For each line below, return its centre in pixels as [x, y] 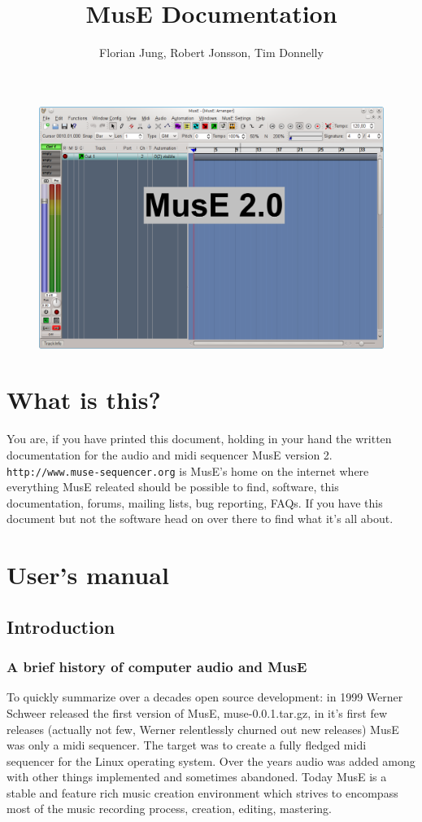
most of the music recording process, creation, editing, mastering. [169, 809]
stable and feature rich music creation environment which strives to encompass [202, 792]
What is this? [84, 400]
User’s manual [88, 575]
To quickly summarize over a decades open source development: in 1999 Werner [205, 697]
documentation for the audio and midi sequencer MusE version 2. [170, 454]
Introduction [61, 626]
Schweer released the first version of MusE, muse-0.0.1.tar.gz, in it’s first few [197, 712]
